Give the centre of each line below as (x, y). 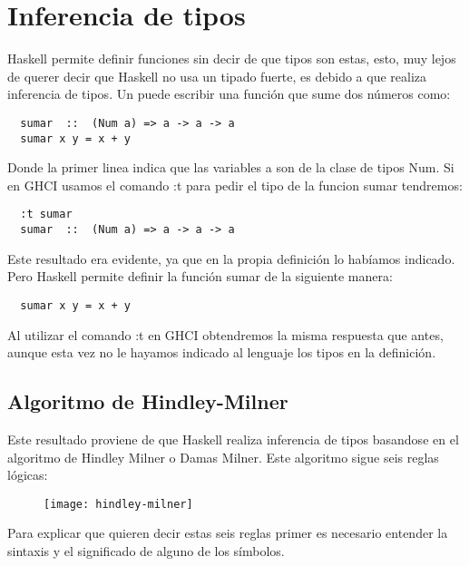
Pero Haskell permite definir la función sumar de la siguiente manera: (200, 276)
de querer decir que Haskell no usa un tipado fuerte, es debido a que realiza (217, 76)
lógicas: (28, 475)
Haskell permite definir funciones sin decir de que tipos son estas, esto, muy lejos (232, 59)
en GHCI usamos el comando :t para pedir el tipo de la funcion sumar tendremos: (235, 185)
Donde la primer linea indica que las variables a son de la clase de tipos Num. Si (231, 167)
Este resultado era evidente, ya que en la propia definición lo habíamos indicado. (231, 258)
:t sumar (46, 215)
